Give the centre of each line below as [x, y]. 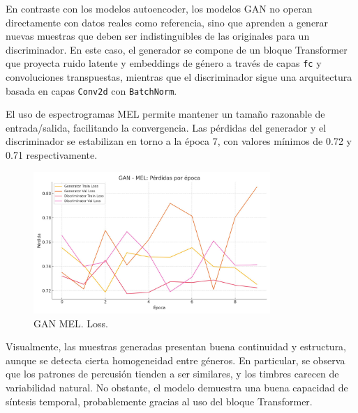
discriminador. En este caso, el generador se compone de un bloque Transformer [177, 49]
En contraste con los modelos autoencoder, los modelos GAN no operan [159, 8]
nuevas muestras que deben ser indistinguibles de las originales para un [158, 36]
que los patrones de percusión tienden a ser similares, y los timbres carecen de [172, 374]
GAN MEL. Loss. [71, 323]
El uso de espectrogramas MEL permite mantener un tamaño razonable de [165, 114]
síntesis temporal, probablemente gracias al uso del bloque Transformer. [159, 401]
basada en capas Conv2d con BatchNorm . [91, 90]
